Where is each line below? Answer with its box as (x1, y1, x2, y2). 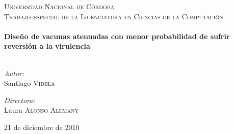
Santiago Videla (4, 78, 55, 88)
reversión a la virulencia (4, 41, 90, 51)
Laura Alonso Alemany (4, 105, 79, 115)
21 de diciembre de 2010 (4, 121, 80, 132)
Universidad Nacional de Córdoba (4, 1, 115, 11)
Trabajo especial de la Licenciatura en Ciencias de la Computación (4, 11, 223, 21)
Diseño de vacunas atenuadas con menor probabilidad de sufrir (4, 30, 230, 41)
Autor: (4, 68, 24, 78)
